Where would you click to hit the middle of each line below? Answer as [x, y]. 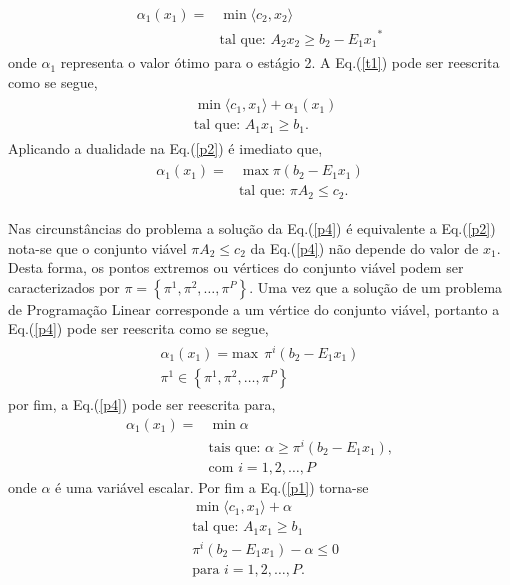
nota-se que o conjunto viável [97, 247]
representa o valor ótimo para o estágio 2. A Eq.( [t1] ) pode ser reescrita [280, 62]
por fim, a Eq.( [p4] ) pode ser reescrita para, [142, 404]
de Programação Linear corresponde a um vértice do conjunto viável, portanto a [254, 308]
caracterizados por [64, 286]
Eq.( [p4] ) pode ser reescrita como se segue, [138, 328]
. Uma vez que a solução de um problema [376, 286]
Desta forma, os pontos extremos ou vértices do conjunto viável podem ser [236, 267]
